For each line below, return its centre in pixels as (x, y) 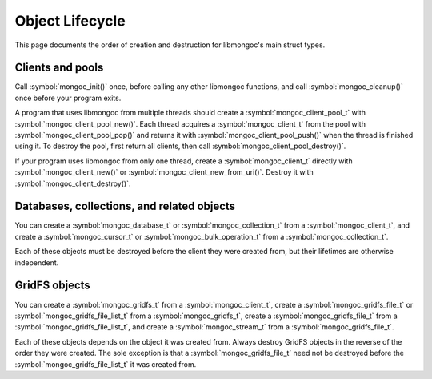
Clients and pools (59, 68)
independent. (37, 262)
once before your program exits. (68, 98)
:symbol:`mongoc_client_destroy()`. (73, 183)
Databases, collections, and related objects (125, 206)
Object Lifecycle (70, 21)
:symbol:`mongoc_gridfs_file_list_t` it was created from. (106, 364)
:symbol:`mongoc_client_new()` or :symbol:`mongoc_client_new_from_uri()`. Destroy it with (164, 172)
